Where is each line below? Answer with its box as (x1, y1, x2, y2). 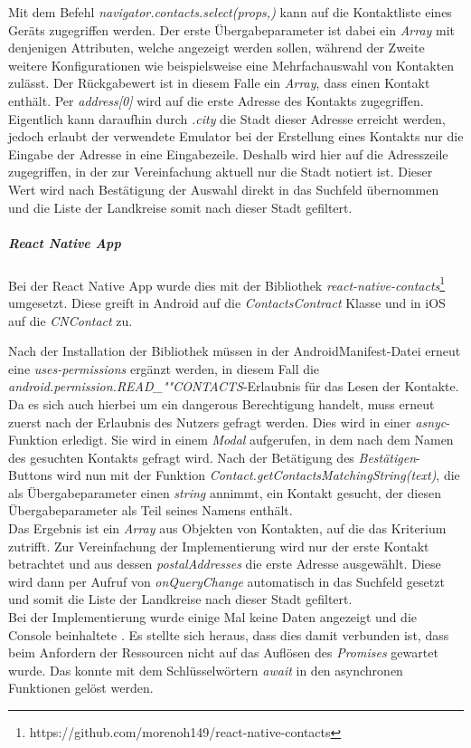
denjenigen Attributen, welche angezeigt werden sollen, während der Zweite (8, 38, 425, 57)
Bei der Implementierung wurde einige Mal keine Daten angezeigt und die (8, 608, 417, 627)
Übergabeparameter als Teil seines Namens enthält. (8, 501, 293, 520)
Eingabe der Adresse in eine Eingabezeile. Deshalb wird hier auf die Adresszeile (8, 144, 448, 163)
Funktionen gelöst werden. (8, 678, 154, 697)
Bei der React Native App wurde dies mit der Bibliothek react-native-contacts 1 (8, 273, 446, 294)
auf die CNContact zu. (8, 311, 133, 330)
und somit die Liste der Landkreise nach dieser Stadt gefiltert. (8, 590, 353, 609)
